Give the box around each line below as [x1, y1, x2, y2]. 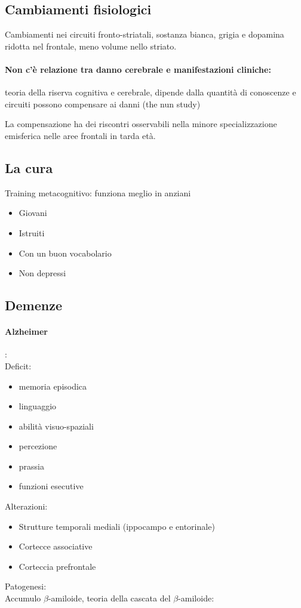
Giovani [19, 206, 47, 219]
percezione [19, 440, 57, 452]
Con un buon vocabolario [19, 246, 112, 259]
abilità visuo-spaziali [19, 419, 94, 432]
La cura [5, 158, 53, 177]
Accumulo [5, 592, 41, 604]
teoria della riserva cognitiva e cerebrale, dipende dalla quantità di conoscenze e [5, 86, 296, 98]
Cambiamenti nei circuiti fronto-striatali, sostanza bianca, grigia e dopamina [5, 28, 284, 41]
